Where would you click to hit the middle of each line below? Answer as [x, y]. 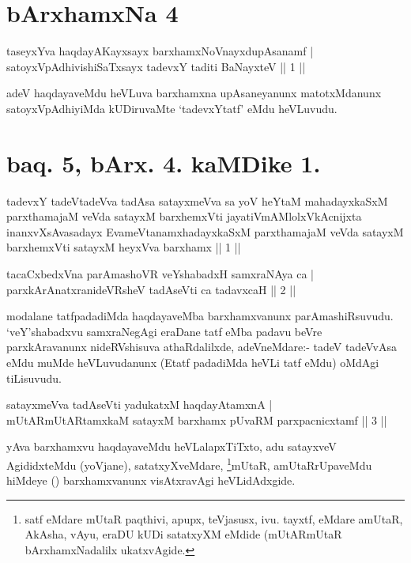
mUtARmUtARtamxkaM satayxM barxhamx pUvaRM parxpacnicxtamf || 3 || [197, 419]
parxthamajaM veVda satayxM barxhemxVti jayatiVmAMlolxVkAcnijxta [184, 216]
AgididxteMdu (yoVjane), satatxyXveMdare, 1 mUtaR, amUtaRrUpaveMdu [189, 463]
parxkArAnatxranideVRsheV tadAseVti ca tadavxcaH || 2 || [151, 289]
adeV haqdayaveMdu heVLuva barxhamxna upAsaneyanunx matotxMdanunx [194, 93]
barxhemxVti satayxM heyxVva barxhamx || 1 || [124, 247]
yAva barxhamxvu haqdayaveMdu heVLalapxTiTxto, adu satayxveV [172, 446]
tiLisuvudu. [34, 378]
